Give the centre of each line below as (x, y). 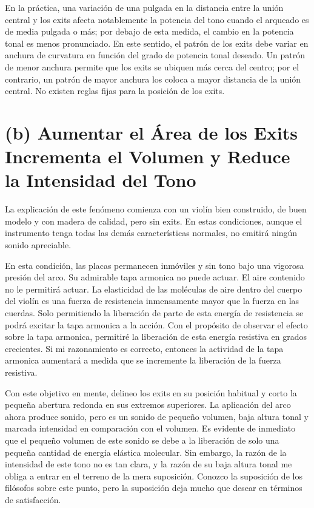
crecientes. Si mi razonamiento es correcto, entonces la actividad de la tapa (144, 348)
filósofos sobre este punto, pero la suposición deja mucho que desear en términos (154, 488)
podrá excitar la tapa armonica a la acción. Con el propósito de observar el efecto (156, 324)
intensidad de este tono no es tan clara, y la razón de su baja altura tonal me (149, 464)
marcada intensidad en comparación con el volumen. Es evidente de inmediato (150, 428)
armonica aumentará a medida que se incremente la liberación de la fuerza (143, 360)
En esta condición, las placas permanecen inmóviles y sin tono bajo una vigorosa (155, 265)
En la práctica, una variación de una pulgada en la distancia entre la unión (144, 7)
